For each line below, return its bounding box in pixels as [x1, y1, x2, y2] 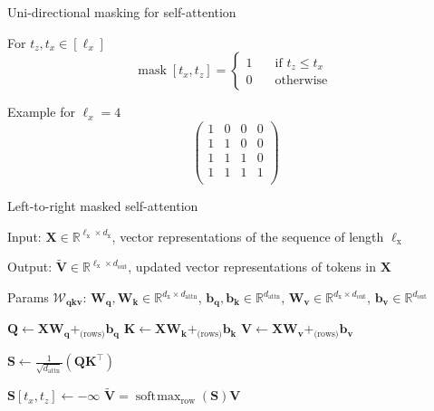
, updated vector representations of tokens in [128, 257, 377, 276]
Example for [7, 102, 75, 121]
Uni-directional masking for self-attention [7, 3, 236, 21]
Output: [7, 257, 53, 276]
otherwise [275, 74, 328, 88]
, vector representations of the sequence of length [111, 226, 384, 245]
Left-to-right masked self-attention [7, 196, 198, 215]
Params [7, 288, 49, 306]
